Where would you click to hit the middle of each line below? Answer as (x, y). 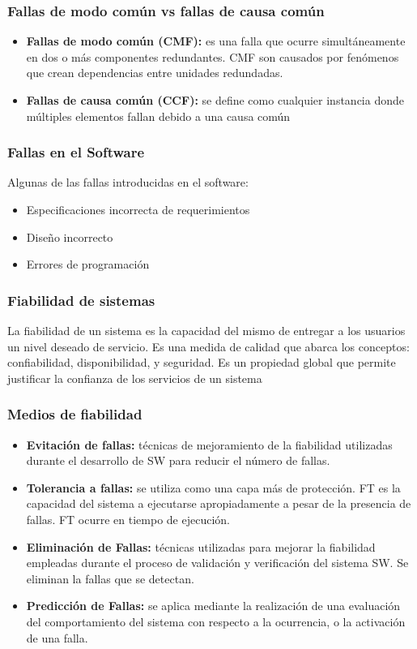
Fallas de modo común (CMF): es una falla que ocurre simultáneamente (216, 41)
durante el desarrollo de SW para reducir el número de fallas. (178, 460)
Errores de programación (88, 264)
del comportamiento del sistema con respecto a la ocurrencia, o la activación (216, 621)
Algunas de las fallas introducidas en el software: (128, 182)
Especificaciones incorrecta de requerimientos (138, 209)
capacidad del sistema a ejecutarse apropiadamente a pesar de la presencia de (219, 503)
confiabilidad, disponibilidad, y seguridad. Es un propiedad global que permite (202, 362)
